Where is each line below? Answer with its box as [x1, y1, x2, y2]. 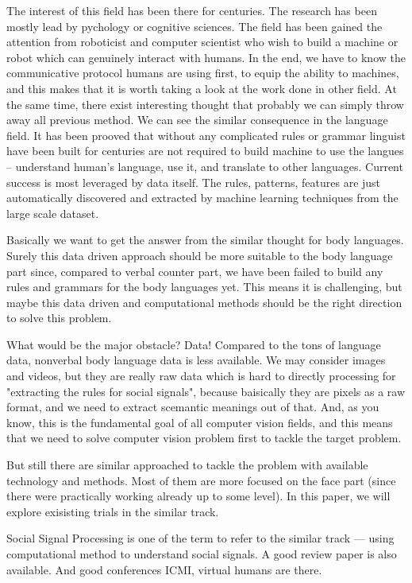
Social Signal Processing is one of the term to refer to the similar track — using [6, 530, 395, 546]
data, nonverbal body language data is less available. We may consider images [6, 352, 386, 368]
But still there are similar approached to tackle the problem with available [6, 457, 368, 473]
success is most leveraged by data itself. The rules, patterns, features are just [6, 173, 381, 190]
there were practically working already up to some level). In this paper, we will [6, 488, 391, 504]
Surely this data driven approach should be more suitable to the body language [6, 247, 393, 263]
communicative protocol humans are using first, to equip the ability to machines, [6, 64, 399, 81]
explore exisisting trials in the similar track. [6, 503, 219, 519]
